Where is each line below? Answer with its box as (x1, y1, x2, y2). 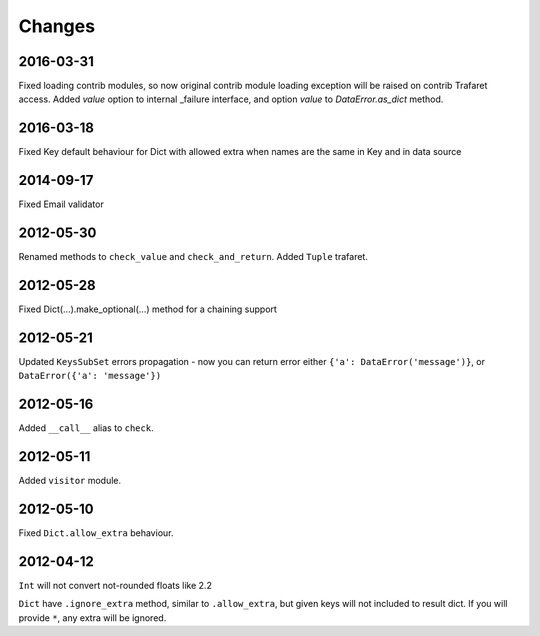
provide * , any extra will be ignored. (18, 611, 167, 624)
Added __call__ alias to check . (18, 422, 154, 434)
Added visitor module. (18, 475, 122, 487)
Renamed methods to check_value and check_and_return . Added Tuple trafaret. (18, 251, 369, 263)
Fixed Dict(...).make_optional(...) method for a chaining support (18, 303, 277, 315)
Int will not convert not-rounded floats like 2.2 (18, 580, 212, 591)
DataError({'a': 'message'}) (18, 370, 162, 382)
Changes (18, 15, 95, 37)
